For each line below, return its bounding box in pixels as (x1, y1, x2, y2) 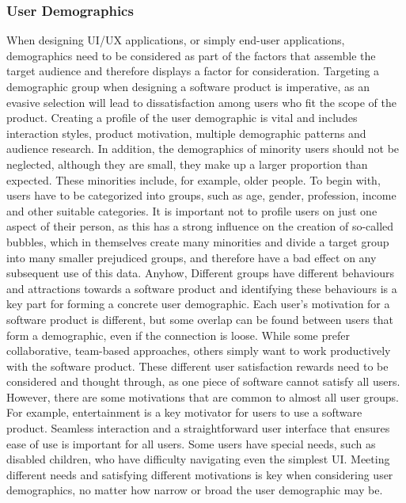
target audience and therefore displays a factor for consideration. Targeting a (6, 63, 380, 79)
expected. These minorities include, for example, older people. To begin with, (6, 171, 381, 188)
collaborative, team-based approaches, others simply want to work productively (6, 342, 391, 359)
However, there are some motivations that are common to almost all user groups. (6, 388, 399, 405)
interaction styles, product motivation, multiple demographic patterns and (6, 124, 366, 141)
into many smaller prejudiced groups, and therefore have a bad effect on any (6, 249, 377, 265)
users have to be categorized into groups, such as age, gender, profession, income (6, 187, 397, 204)
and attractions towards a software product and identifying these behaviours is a (6, 280, 397, 296)
